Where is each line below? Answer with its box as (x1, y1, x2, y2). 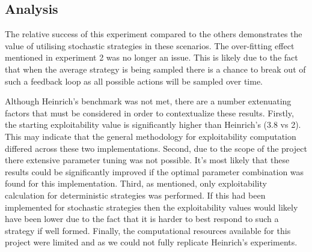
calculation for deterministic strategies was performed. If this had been (5, 188, 266, 201)
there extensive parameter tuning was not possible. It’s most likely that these (5, 154, 290, 166)
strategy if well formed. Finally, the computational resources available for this (5, 224, 291, 236)
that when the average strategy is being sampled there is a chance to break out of (5, 62, 306, 75)
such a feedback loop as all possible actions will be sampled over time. (5, 74, 263, 87)
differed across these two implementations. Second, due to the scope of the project (5, 142, 307, 154)
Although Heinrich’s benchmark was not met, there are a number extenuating (5, 95, 292, 107)
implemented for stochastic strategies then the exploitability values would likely (5, 200, 298, 213)
